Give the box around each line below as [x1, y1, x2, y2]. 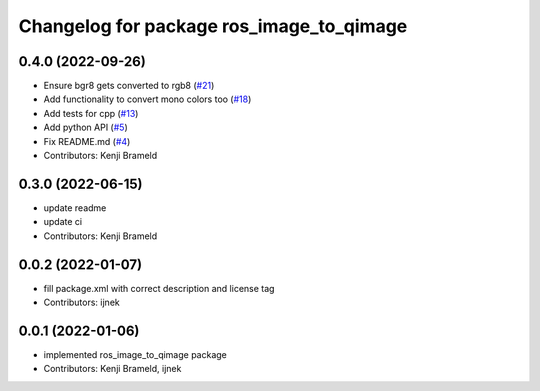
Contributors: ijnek [43, 296, 120, 308]
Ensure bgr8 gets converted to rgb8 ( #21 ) [43, 80, 215, 92]
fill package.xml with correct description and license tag [43, 282, 275, 294]
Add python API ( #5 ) [43, 121, 129, 134]
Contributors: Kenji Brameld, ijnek [43, 363, 182, 375]
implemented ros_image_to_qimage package [43, 348, 227, 360]
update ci [43, 216, 83, 228]
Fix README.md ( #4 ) [43, 135, 131, 147]
